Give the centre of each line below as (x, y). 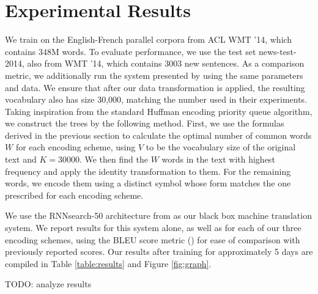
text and (21, 159)
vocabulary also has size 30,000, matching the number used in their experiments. (156, 99)
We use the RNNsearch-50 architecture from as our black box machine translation (158, 215)
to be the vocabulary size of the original (221, 147)
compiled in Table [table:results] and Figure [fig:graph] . (108, 263)
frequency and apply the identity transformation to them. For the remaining (148, 171)
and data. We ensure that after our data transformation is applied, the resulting (155, 87)
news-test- (277, 51)
